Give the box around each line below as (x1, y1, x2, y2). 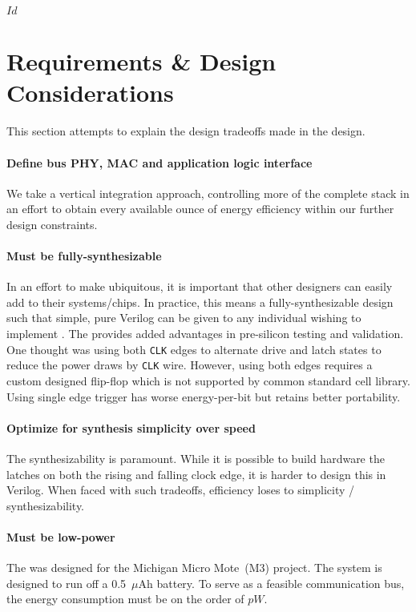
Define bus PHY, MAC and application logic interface (6, 154, 313, 171)
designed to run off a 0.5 (6, 574, 127, 591)
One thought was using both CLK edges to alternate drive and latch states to (6, 340, 382, 357)
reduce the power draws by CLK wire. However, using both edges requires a (6, 356, 373, 373)
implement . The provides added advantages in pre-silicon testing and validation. (6, 325, 404, 342)
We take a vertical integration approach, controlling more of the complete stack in (6, 184, 410, 201)
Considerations (6, 76, 174, 109)
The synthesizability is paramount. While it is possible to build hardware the (6, 449, 385, 466)
